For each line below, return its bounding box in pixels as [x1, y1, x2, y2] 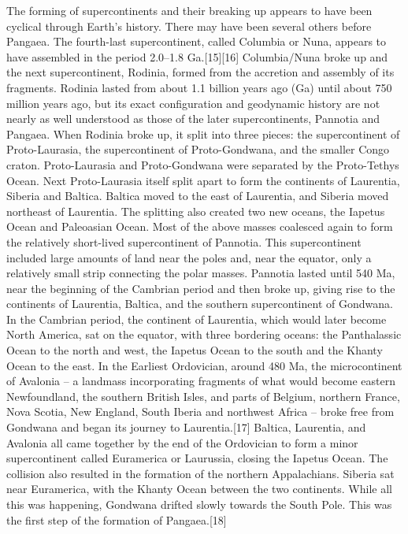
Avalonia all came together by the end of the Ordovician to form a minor [6, 434, 358, 451]
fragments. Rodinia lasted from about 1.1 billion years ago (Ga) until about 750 [6, 79, 392, 95]
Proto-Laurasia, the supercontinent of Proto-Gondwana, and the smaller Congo [6, 141, 390, 158]
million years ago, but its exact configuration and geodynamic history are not [6, 95, 380, 111]
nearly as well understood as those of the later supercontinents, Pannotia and [6, 110, 380, 127]
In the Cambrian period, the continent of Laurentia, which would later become [6, 310, 387, 327]
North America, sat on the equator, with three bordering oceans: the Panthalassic [6, 326, 402, 343]
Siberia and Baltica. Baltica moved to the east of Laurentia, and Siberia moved [6, 187, 389, 204]
